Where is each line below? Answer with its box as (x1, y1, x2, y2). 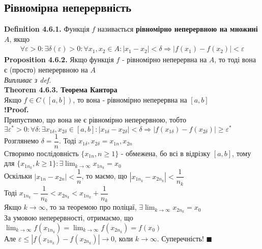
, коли (114, 233, 133, 243)
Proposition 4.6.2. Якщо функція (4, 54, 114, 65)
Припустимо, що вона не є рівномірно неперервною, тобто (4, 114, 187, 124)
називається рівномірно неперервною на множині (97, 23, 258, 34)
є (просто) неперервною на (4, 64, 88, 75)
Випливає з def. (4, 74, 51, 85)
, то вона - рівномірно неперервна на (73, 94, 187, 105)
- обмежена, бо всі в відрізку (121, 147, 211, 158)
